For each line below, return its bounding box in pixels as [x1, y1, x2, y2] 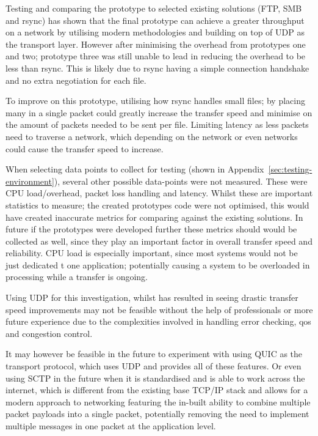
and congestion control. [5, 327, 93, 339]
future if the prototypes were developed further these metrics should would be [5, 223, 297, 235]
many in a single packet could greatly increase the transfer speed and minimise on [5, 106, 313, 119]
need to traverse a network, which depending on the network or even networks [5, 130, 298, 142]
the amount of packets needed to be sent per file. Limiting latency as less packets [5, 118, 309, 131]
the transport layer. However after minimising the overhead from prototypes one [5, 37, 306, 50]
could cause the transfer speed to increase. [5, 142, 164, 155]
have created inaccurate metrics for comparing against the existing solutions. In [5, 210, 303, 223]
